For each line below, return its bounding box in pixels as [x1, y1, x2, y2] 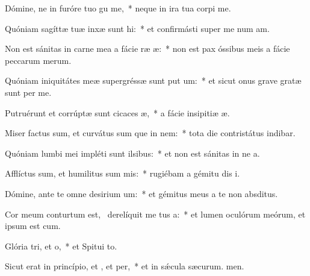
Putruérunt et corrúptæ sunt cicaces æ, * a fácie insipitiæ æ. [5, 106, 230, 119]
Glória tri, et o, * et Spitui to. [5, 239, 117, 252]
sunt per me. [5, 86, 52, 98]
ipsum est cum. [5, 219, 61, 232]
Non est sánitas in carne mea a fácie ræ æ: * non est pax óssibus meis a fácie [5, 42, 290, 55]
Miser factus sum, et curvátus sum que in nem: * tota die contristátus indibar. [5, 127, 296, 139]
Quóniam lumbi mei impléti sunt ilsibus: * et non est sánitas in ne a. [5, 146, 260, 159]
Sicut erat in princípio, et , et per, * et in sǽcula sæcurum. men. [5, 260, 244, 272]
